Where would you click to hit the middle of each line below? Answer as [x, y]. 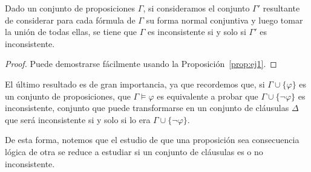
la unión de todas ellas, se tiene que [71, 32]
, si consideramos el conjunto [196, 8]
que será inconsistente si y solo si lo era [78, 119]
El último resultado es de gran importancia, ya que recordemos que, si [135, 84]
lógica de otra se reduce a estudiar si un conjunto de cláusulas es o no [134, 151]
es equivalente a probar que [208, 96]
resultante [281, 8]
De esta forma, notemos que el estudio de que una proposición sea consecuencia [152, 140]
